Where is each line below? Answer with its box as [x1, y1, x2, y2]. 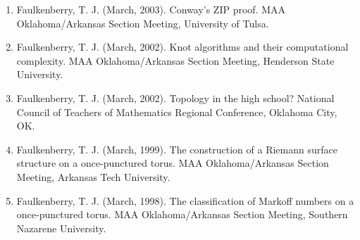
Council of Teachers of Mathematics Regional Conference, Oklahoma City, [16, 104, 337, 119]
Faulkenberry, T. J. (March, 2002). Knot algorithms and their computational [16, 39, 349, 54]
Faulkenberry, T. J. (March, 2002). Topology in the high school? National [16, 90, 335, 105]
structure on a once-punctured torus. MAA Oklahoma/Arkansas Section [16, 156, 329, 170]
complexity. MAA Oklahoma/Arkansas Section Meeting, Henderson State [16, 53, 335, 68]
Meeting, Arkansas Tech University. [16, 169, 170, 184]
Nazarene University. [16, 220, 106, 235]
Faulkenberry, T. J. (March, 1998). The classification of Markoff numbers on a [16, 193, 354, 208]
